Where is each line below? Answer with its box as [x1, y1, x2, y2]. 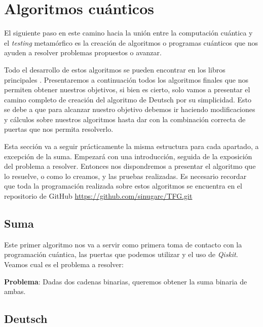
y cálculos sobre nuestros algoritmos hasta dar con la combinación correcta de [4, 114, 246, 124]
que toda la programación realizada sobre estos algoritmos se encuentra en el [4, 180, 242, 191]
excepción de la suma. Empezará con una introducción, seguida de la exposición [4, 151, 252, 161]
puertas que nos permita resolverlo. [4, 124, 114, 134]
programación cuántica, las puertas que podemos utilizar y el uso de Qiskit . [4, 249, 238, 260]
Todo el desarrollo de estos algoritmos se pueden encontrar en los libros [4, 64, 226, 75]
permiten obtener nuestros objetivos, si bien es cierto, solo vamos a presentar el [4, 84, 250, 95]
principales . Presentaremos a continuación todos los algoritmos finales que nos [4, 74, 249, 85]
